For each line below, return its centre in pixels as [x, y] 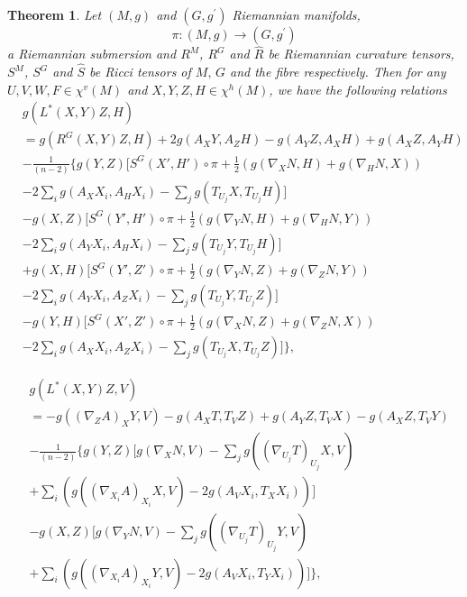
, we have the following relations [358, 89]
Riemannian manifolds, [296, 14]
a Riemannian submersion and [92, 54]
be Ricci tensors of [140, 72]
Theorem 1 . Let [55, 14]
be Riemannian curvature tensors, [361, 54]
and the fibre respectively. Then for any [338, 72]
